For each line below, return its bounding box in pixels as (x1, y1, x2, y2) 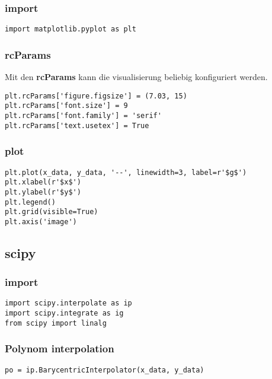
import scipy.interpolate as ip (5, 299, 132, 308)
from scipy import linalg (5, 319, 107, 327)
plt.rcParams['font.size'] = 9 (5, 101, 128, 110)
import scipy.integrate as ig (5, 309, 124, 318)
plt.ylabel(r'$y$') (5, 187, 81, 196)
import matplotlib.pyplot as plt (5, 25, 136, 34)
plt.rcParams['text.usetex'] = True (5, 121, 149, 130)
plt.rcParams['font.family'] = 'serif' (5, 112, 162, 120)
